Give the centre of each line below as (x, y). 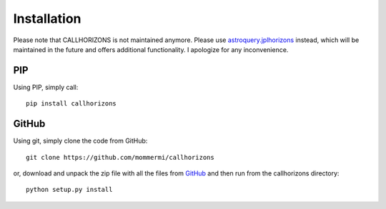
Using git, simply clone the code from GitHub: (80, 141)
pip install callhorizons (71, 104)
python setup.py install (69, 190)
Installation (47, 19)
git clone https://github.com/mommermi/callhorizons (120, 157)
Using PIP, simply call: (46, 87)
